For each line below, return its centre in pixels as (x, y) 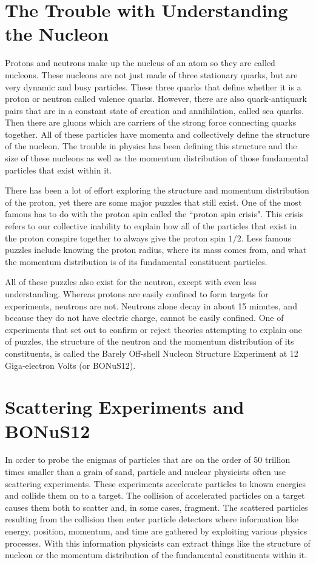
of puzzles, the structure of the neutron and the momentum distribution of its (150, 341)
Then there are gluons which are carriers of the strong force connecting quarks (151, 122)
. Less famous (266, 238)
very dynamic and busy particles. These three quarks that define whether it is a (153, 86)
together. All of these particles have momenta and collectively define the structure (157, 134)
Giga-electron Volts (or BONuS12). (70, 365)
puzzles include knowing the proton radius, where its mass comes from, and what (156, 250)
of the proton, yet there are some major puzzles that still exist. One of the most (153, 202)
